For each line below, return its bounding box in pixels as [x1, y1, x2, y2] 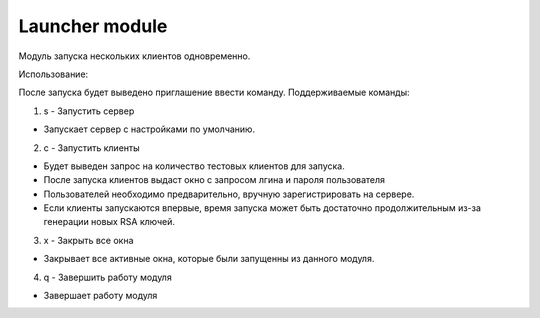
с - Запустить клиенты [43, 141, 140, 154]
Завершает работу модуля [43, 290, 158, 302]
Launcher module [18, 15, 168, 37]
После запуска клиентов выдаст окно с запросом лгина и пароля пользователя [43, 174, 385, 186]
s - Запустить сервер [43, 105, 135, 117]
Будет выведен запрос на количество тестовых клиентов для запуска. [43, 160, 345, 172]
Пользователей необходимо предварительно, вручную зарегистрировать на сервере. [43, 188, 415, 200]
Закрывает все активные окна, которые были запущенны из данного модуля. [43, 253, 375, 265]
